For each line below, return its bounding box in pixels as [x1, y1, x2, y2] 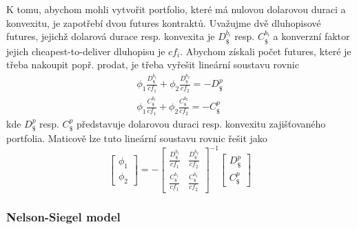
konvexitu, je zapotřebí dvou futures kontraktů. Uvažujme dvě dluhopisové [6, 15, 321, 30]
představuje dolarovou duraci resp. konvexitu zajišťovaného [76, 116, 326, 130]
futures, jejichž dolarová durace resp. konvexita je [6, 29, 215, 43]
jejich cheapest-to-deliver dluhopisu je [6, 43, 165, 58]
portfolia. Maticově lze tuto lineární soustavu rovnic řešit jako [6, 130, 267, 145]
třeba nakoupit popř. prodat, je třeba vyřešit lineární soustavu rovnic [6, 57, 299, 72]
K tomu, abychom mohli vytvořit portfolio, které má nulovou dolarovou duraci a [6, 2, 346, 16]
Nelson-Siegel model [6, 208, 121, 225]
